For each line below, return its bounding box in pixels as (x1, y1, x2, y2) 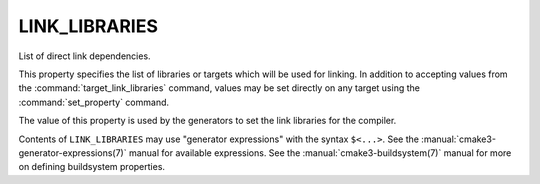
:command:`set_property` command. (18, 96, 170, 108)
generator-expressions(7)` (18, 146, 127, 159)
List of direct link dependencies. (18, 50, 151, 62)
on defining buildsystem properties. (18, 161, 165, 173)
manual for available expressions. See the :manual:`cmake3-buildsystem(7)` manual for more (128, 146, 512, 159)
